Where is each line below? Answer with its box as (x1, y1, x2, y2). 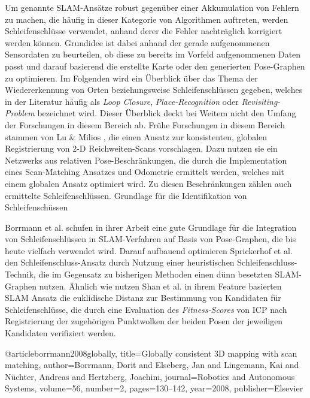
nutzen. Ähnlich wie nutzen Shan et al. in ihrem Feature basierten (39, 279, 282, 292)
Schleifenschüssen (5, 201, 68, 213)
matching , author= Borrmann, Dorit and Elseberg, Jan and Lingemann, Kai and (5, 358, 299, 371)
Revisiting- (241, 95, 281, 107)
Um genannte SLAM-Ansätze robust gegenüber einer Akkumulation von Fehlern (5, 1, 299, 13)
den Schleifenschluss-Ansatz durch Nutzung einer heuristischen (5, 256, 235, 269)
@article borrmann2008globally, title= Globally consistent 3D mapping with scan (5, 346, 297, 359)
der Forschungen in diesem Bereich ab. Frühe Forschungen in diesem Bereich (5, 118, 285, 131)
